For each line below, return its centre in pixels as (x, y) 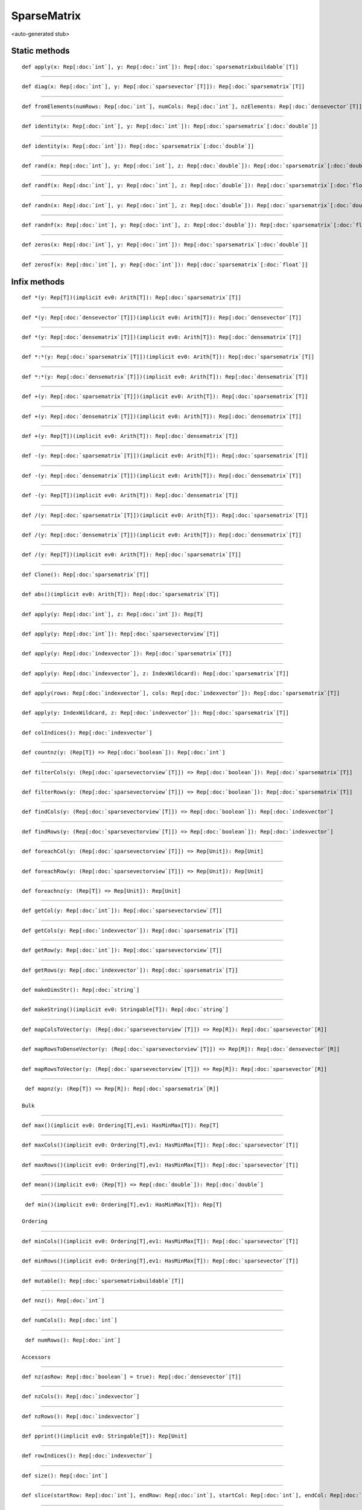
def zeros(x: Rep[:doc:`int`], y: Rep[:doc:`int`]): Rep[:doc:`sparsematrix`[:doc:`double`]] (165, 245)
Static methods (40, 51)
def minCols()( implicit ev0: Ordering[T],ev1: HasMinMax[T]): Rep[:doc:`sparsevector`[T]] (160, 1241)
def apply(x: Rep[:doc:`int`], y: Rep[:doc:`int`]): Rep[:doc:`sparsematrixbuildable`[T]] (160, 67)
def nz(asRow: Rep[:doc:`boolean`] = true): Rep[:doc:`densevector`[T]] (132, 1377)
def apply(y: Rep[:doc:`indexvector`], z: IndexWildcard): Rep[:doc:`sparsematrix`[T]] (156, 673)
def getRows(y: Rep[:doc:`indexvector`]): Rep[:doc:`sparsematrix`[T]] (130, 970)
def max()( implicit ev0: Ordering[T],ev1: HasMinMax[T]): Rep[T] (121, 1126)
